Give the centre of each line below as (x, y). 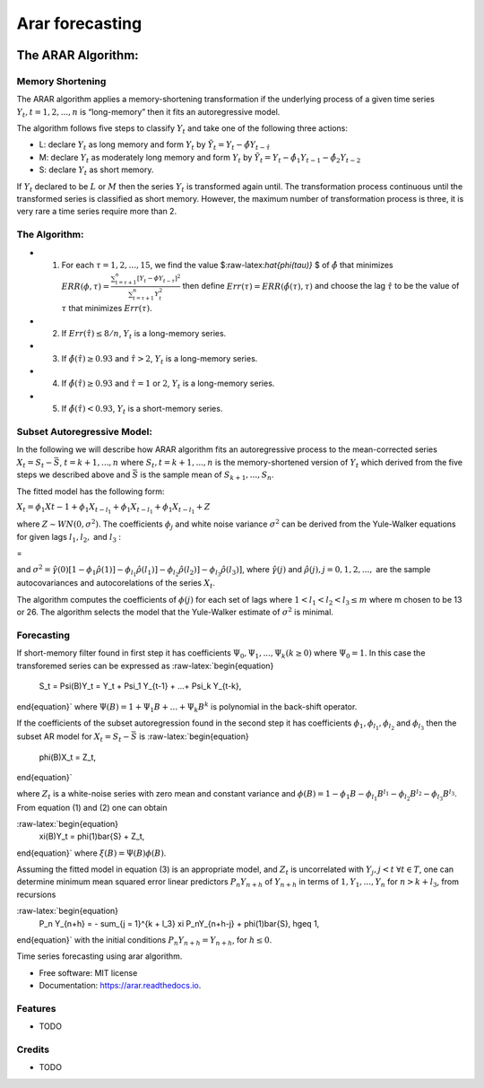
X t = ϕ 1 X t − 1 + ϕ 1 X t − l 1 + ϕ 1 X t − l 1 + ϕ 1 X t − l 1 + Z (113, 508)
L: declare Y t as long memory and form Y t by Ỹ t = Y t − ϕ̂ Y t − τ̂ (155, 146)
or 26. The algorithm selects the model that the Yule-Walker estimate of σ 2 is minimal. (175, 612)
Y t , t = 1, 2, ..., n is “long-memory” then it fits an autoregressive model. (148, 113)
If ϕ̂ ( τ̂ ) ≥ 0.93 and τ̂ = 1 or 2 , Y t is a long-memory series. (168, 384)
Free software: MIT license (88, 972)
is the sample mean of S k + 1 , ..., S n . (207, 475)
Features (36, 1008)
